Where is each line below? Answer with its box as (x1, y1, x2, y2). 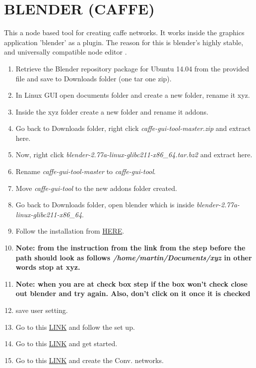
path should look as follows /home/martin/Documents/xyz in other (15, 252, 252, 262)
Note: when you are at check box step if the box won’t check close (15, 278, 248, 289)
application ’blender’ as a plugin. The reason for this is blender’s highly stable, (4, 37, 244, 47)
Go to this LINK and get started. (15, 338, 118, 349)
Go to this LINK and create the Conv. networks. (15, 355, 164, 365)
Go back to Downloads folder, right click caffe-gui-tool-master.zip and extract (15, 123, 251, 133)
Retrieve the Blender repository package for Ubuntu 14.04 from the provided (15, 63, 249, 73)
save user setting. (15, 305, 68, 315)
